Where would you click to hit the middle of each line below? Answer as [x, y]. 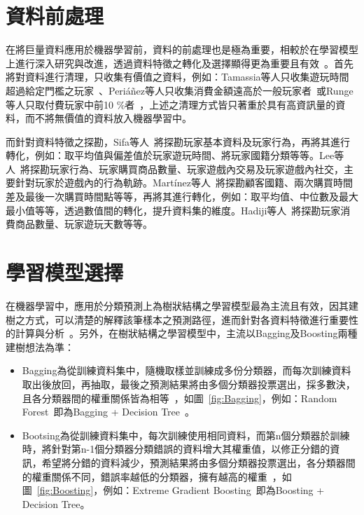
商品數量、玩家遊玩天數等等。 [84, 224]
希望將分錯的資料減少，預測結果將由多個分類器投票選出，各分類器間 [198, 462]
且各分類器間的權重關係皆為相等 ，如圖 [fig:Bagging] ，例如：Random [180, 398]
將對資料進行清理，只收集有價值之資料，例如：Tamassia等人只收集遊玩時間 [177, 77]
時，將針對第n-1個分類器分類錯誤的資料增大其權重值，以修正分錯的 [176, 449]
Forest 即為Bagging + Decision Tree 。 [108, 412]
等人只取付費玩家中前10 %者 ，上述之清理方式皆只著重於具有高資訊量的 [171, 104]
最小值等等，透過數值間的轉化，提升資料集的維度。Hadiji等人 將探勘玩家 [173, 210]
